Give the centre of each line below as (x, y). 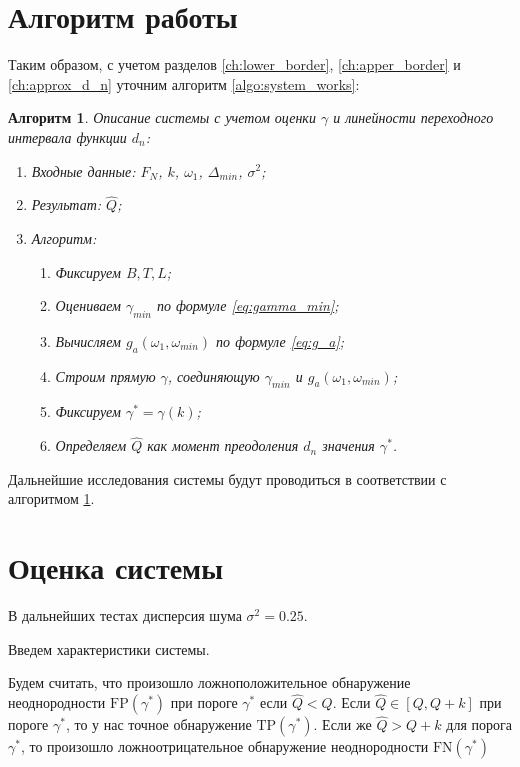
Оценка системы (116, 567)
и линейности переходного (413, 117)
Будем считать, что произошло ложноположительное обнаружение (209, 682)
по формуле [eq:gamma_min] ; (247, 305)
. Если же (342, 724)
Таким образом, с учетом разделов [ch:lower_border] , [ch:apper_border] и (234, 64)
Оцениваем (88, 305)
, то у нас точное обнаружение (158, 724)
